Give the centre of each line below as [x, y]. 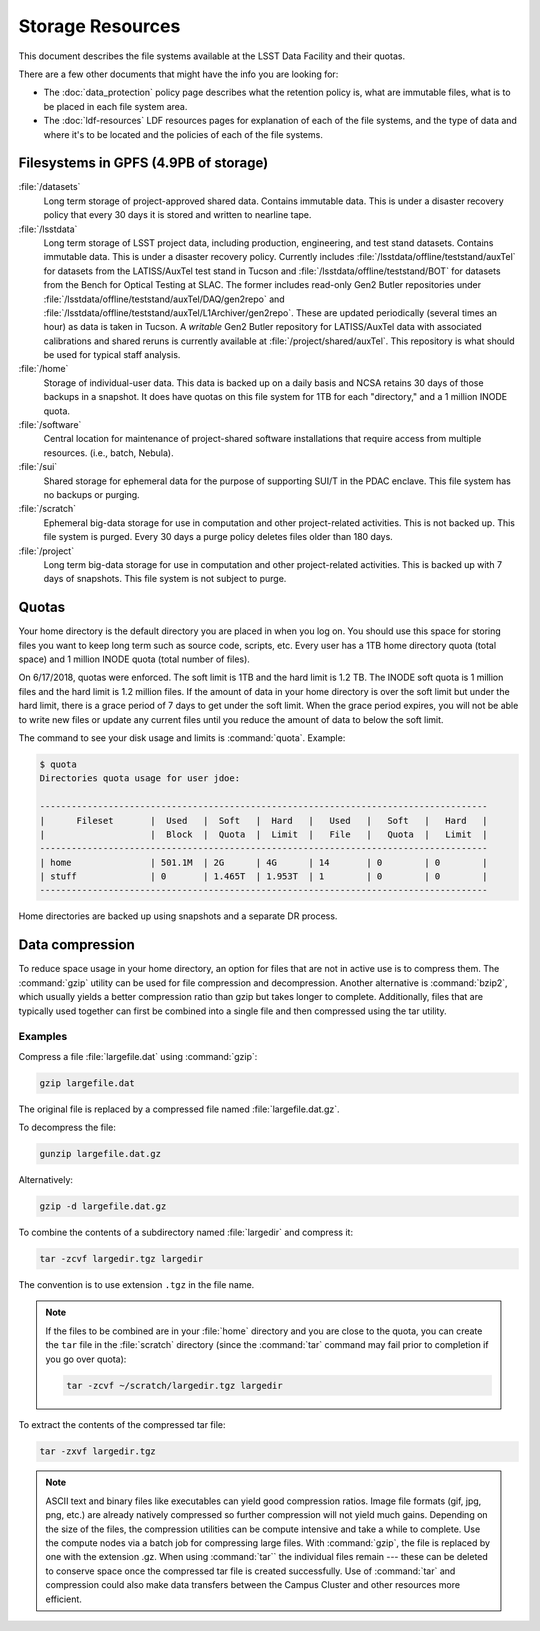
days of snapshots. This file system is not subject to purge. [165, 579]
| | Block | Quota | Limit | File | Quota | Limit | [264, 834]
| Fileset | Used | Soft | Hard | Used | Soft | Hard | [264, 820]
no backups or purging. [91, 494]
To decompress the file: [67, 1127]
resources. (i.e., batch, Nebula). [108, 452]
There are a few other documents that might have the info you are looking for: [178, 74]
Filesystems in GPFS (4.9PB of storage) [143, 163]
